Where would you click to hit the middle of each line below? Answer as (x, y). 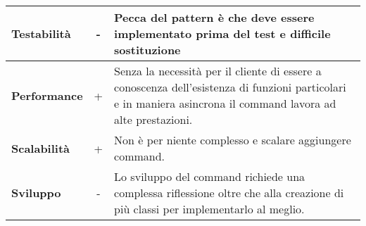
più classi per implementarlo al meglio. (209, 209)
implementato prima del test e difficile (222, 33)
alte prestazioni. (153, 119)
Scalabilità (41, 148)
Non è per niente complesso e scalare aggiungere (233, 140)
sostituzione (147, 50)
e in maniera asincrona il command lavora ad (225, 103)
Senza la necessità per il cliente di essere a (218, 71)
